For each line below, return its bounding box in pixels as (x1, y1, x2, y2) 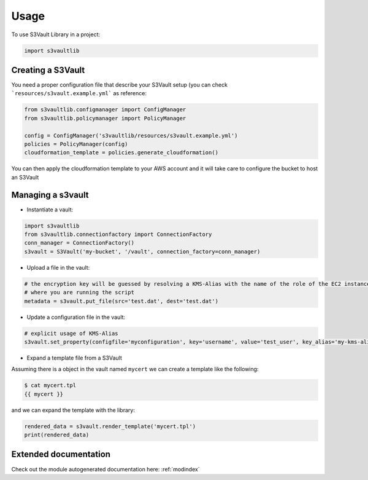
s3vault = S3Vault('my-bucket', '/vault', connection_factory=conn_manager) (24, 248, 261, 255)
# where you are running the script (24, 289, 135, 296)
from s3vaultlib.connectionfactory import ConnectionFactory (24, 231, 212, 238)
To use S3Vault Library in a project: (11, 31, 101, 38)
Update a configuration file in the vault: (26, 313, 126, 321)
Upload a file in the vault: (26, 264, 90, 271)
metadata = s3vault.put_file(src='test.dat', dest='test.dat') (24, 297, 219, 304)
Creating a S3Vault (11, 65, 85, 75)
